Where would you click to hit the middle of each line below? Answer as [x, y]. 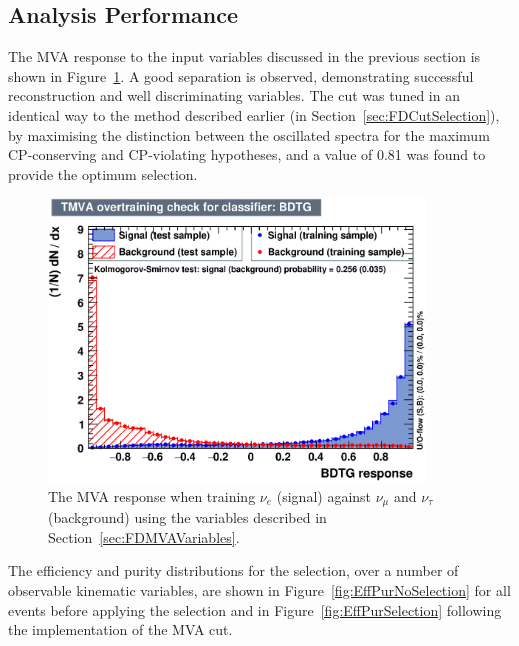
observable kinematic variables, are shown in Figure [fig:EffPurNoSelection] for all [259, 589]
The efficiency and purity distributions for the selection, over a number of [233, 570]
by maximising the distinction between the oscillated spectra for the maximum [249, 134]
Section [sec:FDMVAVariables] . [144, 536]
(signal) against [324, 495]
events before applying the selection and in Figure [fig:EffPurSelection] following [255, 609]
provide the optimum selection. [103, 173]
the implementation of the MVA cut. [120, 629]
